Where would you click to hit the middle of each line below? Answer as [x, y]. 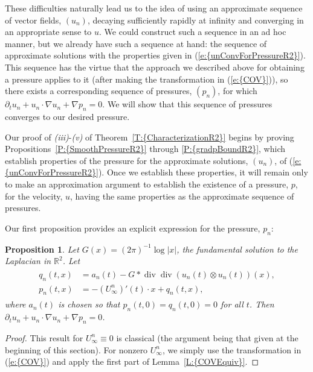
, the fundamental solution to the [237, 249]
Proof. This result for [44, 337]
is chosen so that [89, 304]
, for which [237, 91]
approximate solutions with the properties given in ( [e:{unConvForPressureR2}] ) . [155, 55]
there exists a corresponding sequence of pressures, [98, 91]
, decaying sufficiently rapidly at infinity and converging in [195, 20]
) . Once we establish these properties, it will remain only [203, 172]
